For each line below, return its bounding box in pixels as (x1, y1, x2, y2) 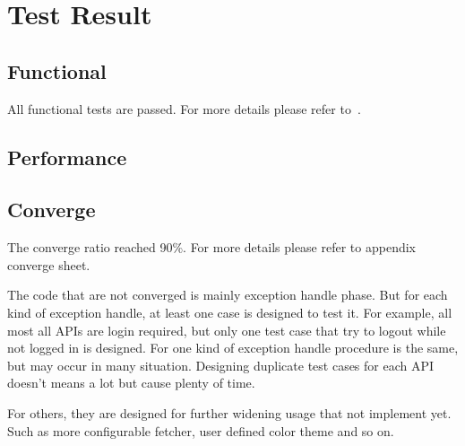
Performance (7, 143, 127, 171)
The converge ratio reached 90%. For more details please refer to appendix (7, 238, 416, 257)
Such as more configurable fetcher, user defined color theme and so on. (7, 421, 394, 440)
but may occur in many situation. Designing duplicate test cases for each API (7, 355, 435, 374)
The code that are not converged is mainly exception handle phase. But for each (7, 285, 448, 304)
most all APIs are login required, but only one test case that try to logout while (7, 320, 446, 339)
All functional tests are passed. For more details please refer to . (7, 99, 361, 118)
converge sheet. (7, 255, 90, 274)
